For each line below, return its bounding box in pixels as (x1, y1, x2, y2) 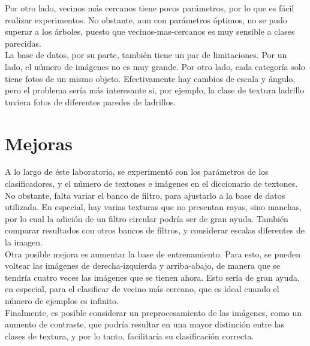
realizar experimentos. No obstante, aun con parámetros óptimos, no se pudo (5, 13, 287, 26)
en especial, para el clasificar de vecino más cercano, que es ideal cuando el (5, 283, 279, 295)
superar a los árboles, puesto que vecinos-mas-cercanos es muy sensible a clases (5, 25, 295, 38)
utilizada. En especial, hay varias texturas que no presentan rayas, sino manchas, (5, 201, 302, 213)
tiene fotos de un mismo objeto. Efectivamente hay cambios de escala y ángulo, (5, 72, 296, 84)
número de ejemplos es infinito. (5, 295, 119, 306)
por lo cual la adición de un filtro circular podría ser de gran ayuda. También (5, 212, 288, 224)
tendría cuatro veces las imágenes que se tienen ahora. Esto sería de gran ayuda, (5, 271, 300, 283)
